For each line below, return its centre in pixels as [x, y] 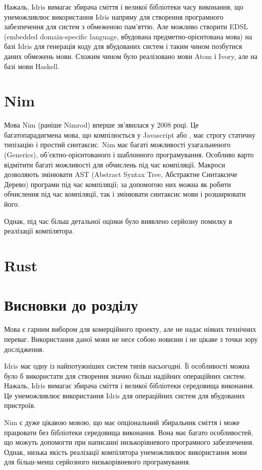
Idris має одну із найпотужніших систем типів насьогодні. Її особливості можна [127, 366]
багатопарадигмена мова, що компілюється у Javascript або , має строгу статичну [130, 134]
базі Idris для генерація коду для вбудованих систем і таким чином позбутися [123, 46]
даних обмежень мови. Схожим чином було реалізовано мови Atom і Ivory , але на [131, 56]
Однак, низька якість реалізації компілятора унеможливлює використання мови [125, 452]
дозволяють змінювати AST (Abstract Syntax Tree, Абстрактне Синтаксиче [121, 174]
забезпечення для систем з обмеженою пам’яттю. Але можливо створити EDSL [126, 26]
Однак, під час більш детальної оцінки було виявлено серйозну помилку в [118, 221]
